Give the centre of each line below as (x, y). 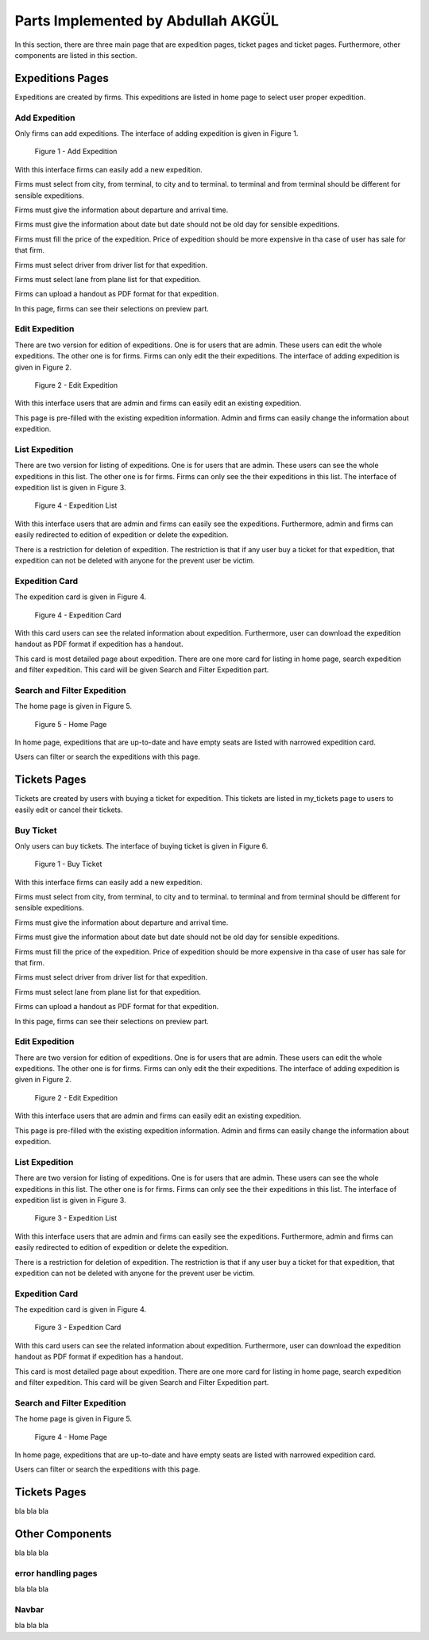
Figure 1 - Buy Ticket (68, 864)
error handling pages (56, 1573)
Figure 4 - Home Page (71, 1437)
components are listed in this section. (76, 55)
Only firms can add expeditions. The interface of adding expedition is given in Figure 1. (157, 133)
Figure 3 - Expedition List (76, 1218)
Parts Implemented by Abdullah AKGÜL (147, 21)
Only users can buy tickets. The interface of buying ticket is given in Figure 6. (141, 845)
